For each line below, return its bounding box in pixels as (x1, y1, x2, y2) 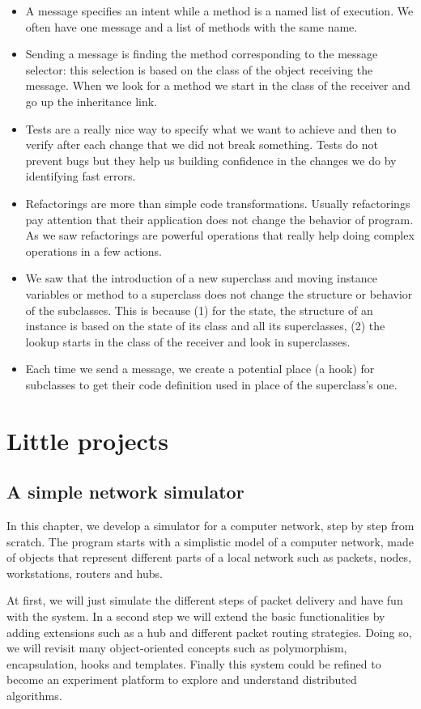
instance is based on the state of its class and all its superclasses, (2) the (25, 317, 385, 334)
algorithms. (6, 686, 62, 703)
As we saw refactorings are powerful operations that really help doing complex (25, 227, 415, 244)
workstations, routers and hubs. (6, 564, 163, 581)
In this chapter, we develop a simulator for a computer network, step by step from (6, 517, 415, 534)
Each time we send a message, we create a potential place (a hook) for (25, 360, 375, 377)
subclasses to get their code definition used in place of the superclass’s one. (25, 376, 398, 393)
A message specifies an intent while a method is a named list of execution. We (25, 2, 414, 19)
